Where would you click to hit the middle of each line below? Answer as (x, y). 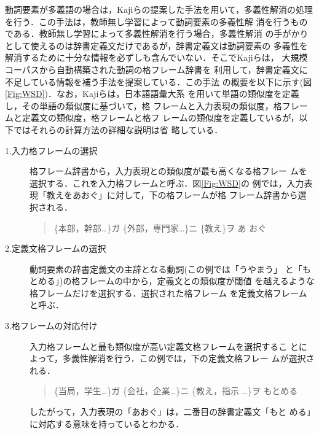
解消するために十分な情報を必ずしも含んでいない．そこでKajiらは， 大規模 (156, 57)
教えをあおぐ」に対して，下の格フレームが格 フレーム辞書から (172, 195)
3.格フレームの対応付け (51, 326)
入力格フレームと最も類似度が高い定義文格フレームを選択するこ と (164, 346)
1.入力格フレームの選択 (51, 150)
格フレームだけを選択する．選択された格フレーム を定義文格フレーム (168, 293)
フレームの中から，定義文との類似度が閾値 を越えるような (197, 281)
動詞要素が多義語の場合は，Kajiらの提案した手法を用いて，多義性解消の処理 (159, 9)
